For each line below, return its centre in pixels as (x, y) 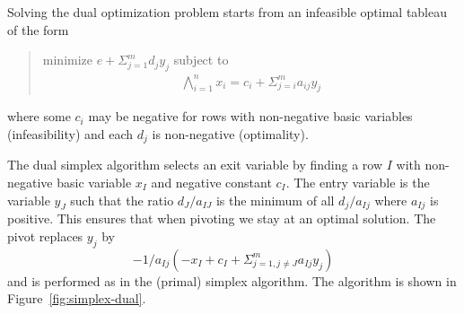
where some (39, 116)
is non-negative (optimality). (230, 133)
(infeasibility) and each (70, 133)
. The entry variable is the (358, 182)
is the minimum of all (275, 200)
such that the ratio (122, 200)
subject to (201, 60)
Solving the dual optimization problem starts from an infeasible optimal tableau (228, 12)
